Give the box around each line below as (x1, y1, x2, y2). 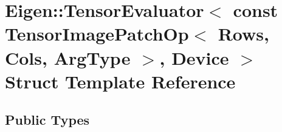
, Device (159, 45, 229, 70)
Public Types (5, 110, 90, 129)
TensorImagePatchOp (5, 21, 189, 46)
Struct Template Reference (5, 68, 236, 93)
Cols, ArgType (5, 45, 131, 70)
